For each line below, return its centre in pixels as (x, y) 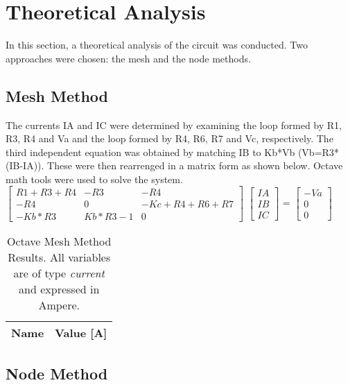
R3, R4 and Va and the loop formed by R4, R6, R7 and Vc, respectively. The (169, 138)
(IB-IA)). (25, 165)
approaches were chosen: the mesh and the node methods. (128, 58)
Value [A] (81, 332)
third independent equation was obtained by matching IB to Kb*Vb (150, 152)
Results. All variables (59, 257)
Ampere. (59, 305)
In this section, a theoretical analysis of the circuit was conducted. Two (157, 45)
